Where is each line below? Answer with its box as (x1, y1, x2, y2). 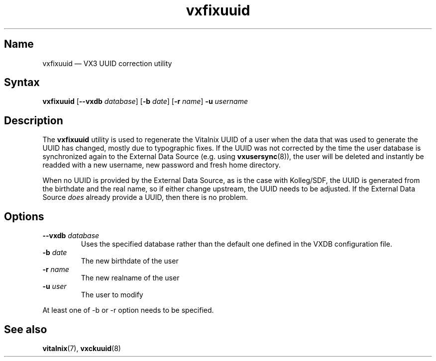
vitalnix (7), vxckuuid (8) (42, 344, 121, 353)
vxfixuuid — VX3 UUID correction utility (42, 59, 172, 68)
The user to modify (81, 290, 143, 299)
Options (4, 210, 44, 223)
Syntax (4, 76, 40, 89)
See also (4, 323, 47, 336)
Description (4, 114, 63, 127)
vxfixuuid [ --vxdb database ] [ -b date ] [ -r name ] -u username (42, 97, 248, 106)
